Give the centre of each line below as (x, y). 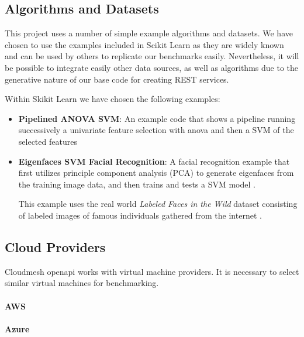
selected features (48, 141)
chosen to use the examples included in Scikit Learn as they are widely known (144, 44)
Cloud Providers (55, 246)
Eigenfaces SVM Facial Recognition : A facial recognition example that (154, 161)
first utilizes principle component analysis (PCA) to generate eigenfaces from (156, 173)
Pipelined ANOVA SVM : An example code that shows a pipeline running (157, 118)
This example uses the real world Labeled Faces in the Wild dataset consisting (158, 204)
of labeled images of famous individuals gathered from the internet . (140, 215)
